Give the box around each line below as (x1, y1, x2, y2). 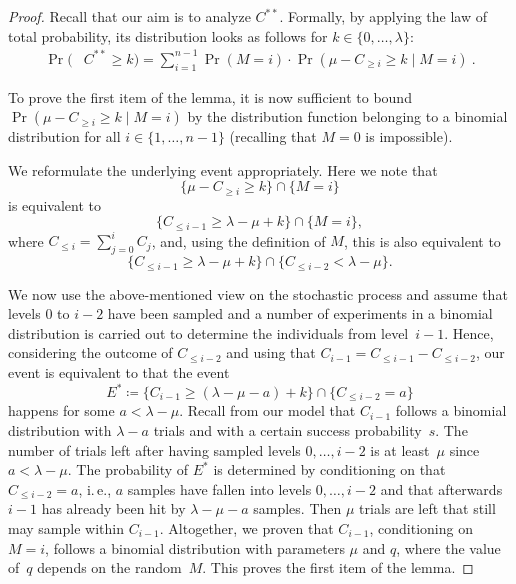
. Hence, (444, 322, 494, 343)
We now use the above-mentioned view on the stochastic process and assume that (8, 283, 508, 304)
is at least (370, 439, 430, 460)
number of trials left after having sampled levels (8, 439, 301, 460)
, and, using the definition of (151, 230, 326, 251)
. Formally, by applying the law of (279, 6, 488, 26)
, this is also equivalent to (343, 230, 501, 251)
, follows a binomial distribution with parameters (45, 537, 345, 558)
